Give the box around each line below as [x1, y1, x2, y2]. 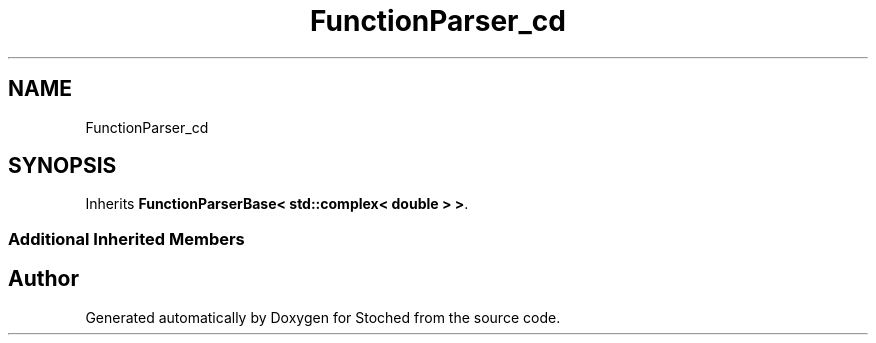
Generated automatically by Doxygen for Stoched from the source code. [85, 308, 561, 326]
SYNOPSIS [8, 153, 117, 179]
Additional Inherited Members [8, 228, 245, 249]
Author [8, 266, 79, 292]
